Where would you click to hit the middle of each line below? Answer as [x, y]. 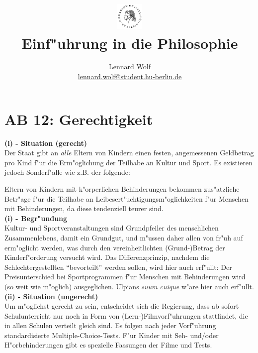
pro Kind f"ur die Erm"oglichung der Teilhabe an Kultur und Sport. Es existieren [129, 162]
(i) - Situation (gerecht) [46, 143]
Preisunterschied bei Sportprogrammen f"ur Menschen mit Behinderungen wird [125, 277]
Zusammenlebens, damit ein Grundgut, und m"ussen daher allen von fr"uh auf [124, 237]
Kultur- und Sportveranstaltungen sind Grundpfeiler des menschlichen [112, 228]
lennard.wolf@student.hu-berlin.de [130, 76]
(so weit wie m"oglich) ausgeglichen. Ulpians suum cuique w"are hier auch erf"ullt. [129, 286]
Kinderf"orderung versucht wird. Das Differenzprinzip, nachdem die [107, 257]
